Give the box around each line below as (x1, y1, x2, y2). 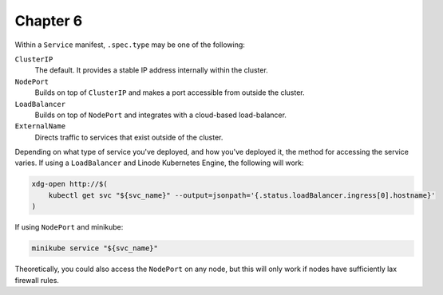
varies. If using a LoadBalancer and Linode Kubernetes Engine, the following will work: (14, 158, 304, 167)
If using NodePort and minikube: (14, 222, 124, 232)
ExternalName (14, 122, 66, 131)
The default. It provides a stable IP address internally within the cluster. (34, 65, 269, 75)
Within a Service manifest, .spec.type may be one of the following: (14, 40, 245, 49)
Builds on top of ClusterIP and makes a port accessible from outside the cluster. (34, 88, 305, 97)
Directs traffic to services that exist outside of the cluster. (34, 132, 223, 142)
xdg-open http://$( (31, 179, 108, 189)
